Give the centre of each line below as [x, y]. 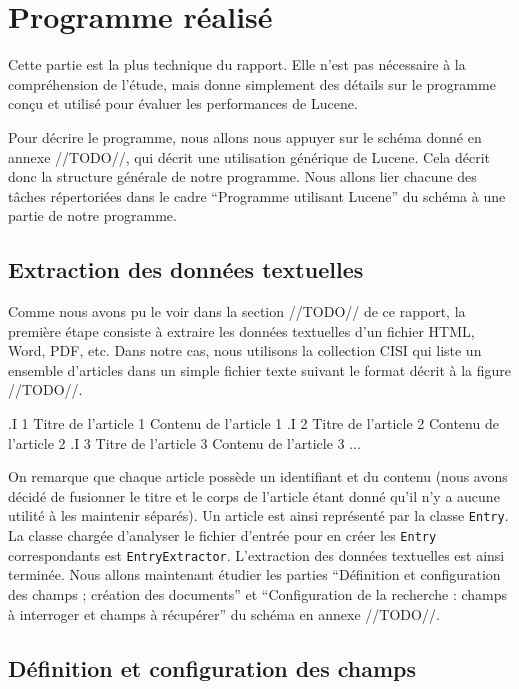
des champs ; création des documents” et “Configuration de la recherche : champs [258, 593]
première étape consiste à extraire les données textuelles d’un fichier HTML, [241, 330]
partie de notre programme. [92, 215]
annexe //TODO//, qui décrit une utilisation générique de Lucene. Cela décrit [249, 156]
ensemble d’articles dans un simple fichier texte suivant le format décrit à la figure [259, 369]
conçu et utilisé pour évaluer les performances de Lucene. [183, 103]
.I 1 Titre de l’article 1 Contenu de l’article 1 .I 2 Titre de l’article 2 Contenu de [253, 423]
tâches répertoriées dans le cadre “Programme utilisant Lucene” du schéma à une [257, 195]
